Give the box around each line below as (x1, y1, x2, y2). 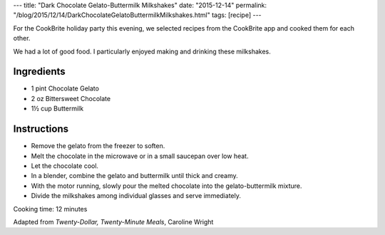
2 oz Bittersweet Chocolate (31, 94, 111, 103)
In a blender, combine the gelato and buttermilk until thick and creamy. (31, 172, 238, 180)
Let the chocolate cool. (31, 161, 99, 170)
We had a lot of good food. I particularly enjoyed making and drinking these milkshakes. (13, 47, 271, 56)
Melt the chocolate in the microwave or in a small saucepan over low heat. (31, 152, 249, 160)
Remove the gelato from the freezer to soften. (31, 142, 165, 150)
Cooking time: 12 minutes (13, 204, 88, 213)
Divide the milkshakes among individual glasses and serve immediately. (31, 192, 242, 200)
